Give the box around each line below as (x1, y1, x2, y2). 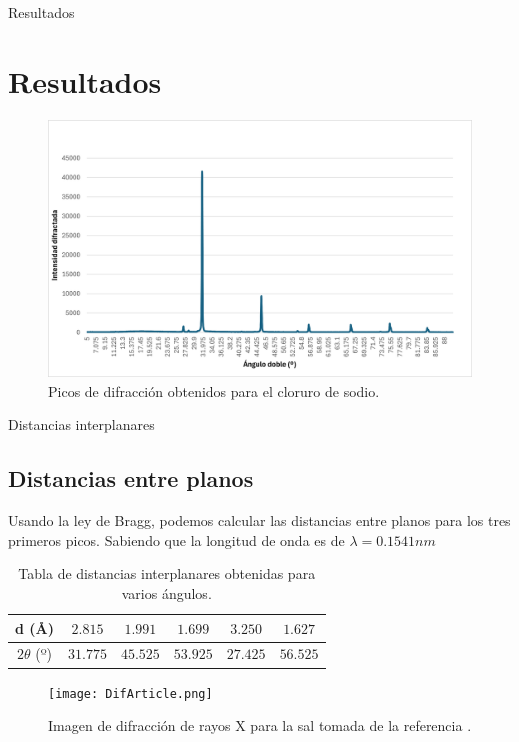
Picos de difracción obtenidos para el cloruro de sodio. (48, 380, 380, 401)
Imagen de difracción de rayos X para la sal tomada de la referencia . (48, 715, 472, 736)
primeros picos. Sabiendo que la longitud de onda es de (8, 529, 345, 550)
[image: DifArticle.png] (48, 686, 213, 701)
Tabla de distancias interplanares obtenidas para (18, 563, 316, 584)
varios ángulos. (121, 583, 212, 604)
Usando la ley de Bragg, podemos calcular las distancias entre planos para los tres (8, 510, 511, 531)
